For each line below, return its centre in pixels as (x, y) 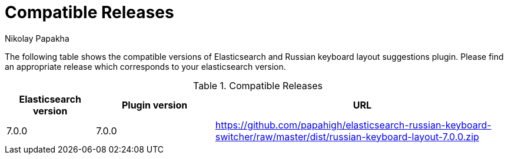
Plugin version (155, 105)
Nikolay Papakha (37, 38)
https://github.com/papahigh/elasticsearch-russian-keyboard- (353, 125)
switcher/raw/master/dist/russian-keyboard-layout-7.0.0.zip (347, 136)
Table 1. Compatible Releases (258, 85)
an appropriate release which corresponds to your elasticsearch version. (145, 66)
